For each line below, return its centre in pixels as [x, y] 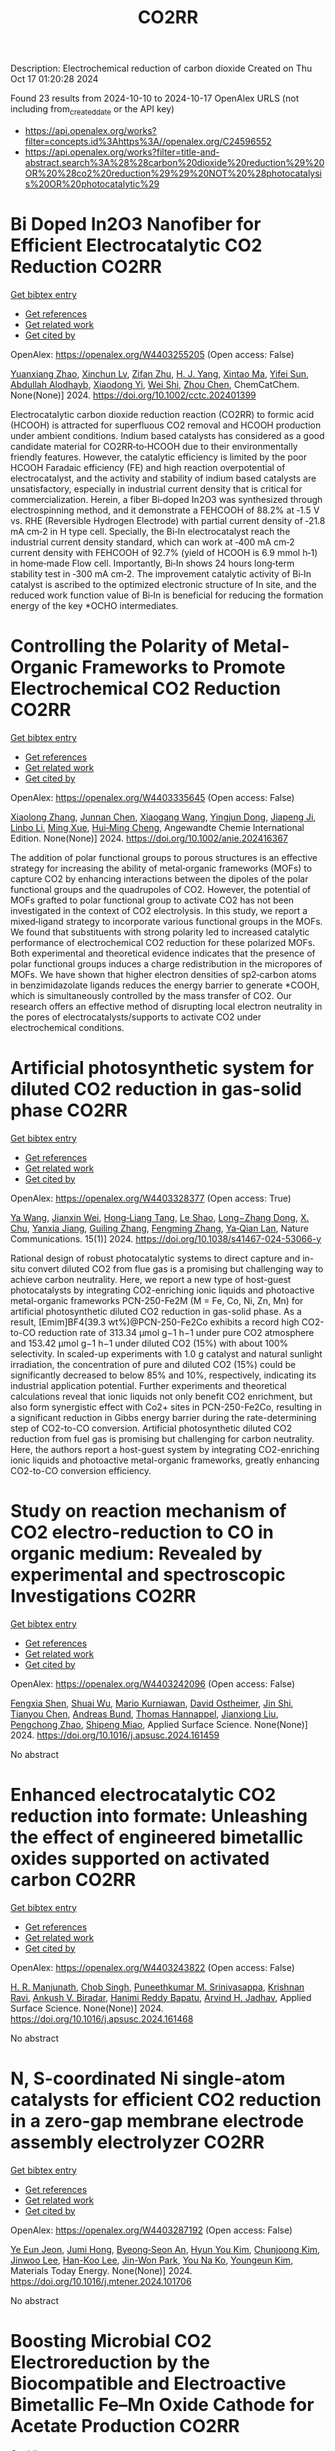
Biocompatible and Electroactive [148, 2383]
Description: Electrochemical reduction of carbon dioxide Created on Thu [161, 68]
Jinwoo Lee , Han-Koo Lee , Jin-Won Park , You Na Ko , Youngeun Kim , [152, 2260]
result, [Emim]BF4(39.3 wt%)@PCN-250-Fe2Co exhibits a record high [155, 1322]
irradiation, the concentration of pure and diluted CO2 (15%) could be [153, 1364]
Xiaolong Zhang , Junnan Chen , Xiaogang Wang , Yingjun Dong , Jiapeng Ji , [163, 817]
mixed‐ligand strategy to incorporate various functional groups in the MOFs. [166, 921]
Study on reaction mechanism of [148, 1510]
